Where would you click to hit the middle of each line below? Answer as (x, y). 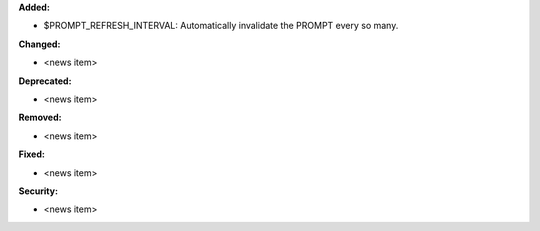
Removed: (40, 117)
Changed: (39, 44)
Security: (38, 191)
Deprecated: (45, 81)
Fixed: (31, 154)
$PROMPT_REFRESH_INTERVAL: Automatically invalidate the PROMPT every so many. (221, 26)
